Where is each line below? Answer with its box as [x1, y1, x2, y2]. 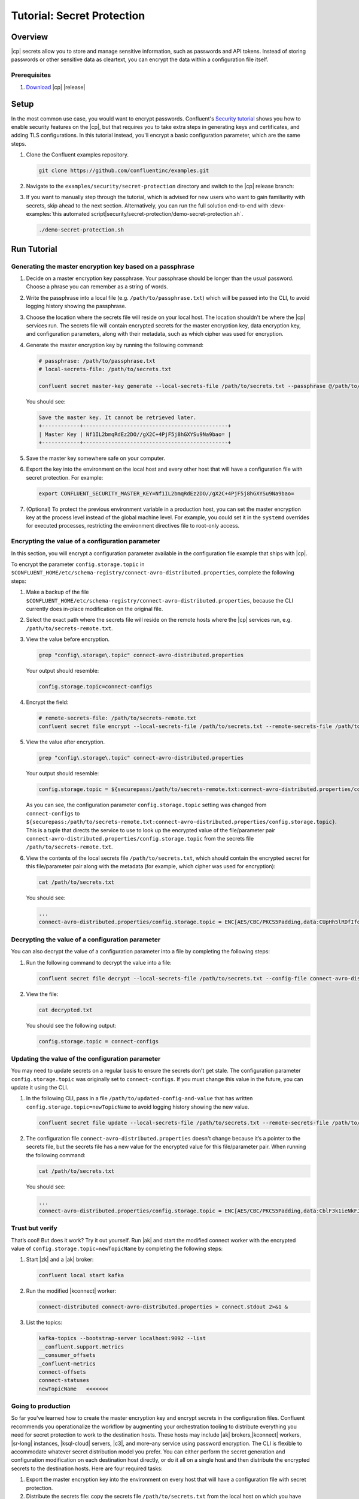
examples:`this [26, 210, 62, 218]
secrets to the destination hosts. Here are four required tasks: [11, 1465, 163, 1472]
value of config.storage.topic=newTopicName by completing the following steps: [11, 1245, 223, 1253]
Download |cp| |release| [26, 83, 86, 91]
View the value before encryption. [26, 636, 110, 643]
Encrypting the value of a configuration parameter [11, 537, 160, 546]
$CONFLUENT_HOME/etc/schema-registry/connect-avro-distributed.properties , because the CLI [26, 597, 293, 604]
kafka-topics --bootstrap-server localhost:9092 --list [38, 1335, 206, 1342]
